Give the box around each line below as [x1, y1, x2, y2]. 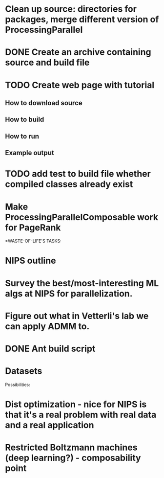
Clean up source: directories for [5, 3, 137, 15]
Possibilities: [5, 382, 30, 387]
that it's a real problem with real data [5, 410, 157, 420]
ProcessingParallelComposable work [5, 211, 159, 223]
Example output [5, 149, 55, 157]
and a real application [5, 420, 94, 431]
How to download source [5, 99, 82, 107]
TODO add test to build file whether [5, 168, 151, 180]
